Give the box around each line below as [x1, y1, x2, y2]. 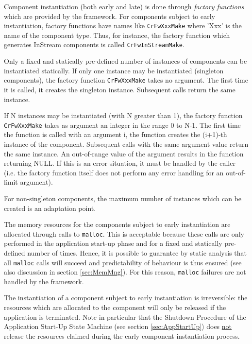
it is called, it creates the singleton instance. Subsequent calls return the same [4, 84, 235, 94]
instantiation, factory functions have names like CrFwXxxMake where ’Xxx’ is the [4, 20, 242, 31]
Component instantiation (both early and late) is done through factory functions [4, 1, 244, 11]
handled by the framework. [4, 276, 84, 286]
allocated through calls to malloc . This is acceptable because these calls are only [4, 228, 244, 239]
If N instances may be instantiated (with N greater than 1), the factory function [4, 110, 243, 120]
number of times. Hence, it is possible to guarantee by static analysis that [27, 247, 247, 258]
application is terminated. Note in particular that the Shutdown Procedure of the [4, 311, 246, 322]
